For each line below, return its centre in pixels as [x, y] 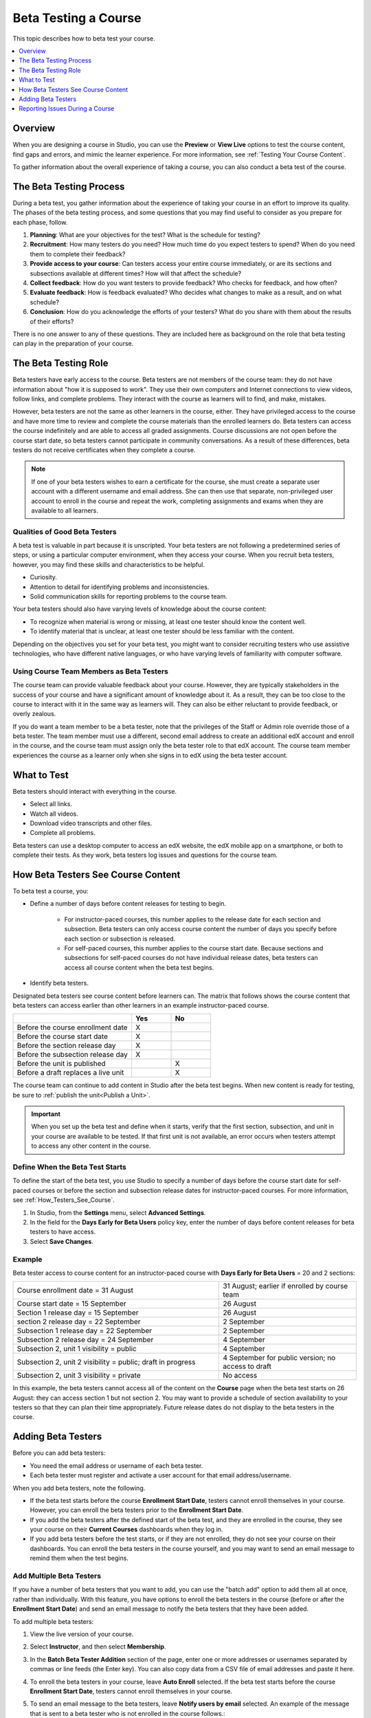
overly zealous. [34, 714]
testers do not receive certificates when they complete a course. [104, 449]
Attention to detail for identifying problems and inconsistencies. [120, 587]
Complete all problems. [63, 833]
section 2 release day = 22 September [79, 1321]
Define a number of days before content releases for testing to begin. [128, 904]
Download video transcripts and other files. [91, 823]
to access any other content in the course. [91, 1146]
